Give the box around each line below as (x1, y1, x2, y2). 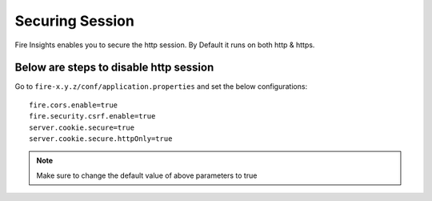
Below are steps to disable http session (14, 61, 214, 74)
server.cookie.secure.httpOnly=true (29, 135, 173, 143)
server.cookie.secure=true (29, 123, 135, 132)
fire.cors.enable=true (29, 100, 118, 110)
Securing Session (14, 12, 135, 30)
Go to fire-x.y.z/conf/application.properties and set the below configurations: (14, 82, 308, 91)
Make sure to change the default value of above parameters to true (36, 171, 258, 180)
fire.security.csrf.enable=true (29, 112, 156, 121)
